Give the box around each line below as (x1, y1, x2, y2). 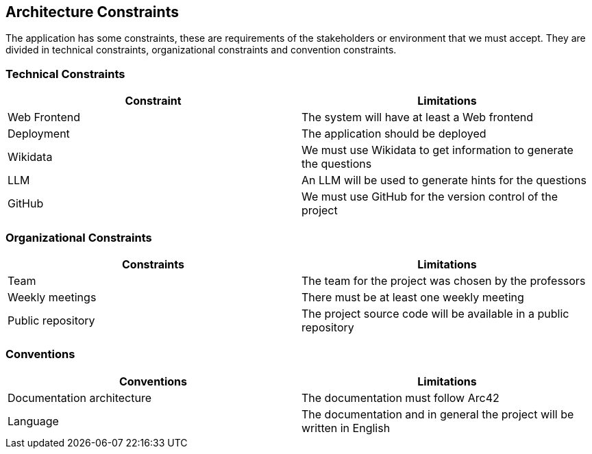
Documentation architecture (8, 390, 152, 405)
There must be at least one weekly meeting (301, 290, 524, 304)
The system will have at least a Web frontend (301, 110, 534, 125)
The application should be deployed (301, 127, 486, 141)
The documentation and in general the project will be (301, 407, 574, 421)
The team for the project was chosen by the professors (301, 273, 586, 288)
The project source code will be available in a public (301, 306, 569, 320)
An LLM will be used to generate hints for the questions (301, 173, 587, 188)
